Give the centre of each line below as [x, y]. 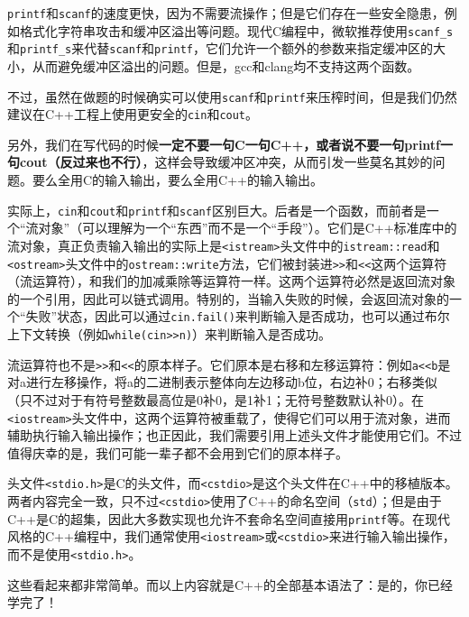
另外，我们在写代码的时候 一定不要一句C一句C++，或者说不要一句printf [224, 144]
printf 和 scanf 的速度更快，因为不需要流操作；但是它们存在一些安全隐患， [226, 13]
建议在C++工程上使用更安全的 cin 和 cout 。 [133, 114]
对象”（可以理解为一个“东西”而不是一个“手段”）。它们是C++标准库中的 [248, 228]
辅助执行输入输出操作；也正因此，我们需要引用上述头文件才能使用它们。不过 [234, 435]
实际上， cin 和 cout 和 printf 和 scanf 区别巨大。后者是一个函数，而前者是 [217, 210]
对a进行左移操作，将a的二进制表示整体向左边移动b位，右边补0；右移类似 [222, 382]
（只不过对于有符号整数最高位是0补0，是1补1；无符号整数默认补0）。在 [216, 399]
